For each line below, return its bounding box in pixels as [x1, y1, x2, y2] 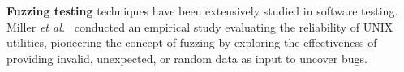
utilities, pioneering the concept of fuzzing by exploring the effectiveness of [6, 34, 377, 51]
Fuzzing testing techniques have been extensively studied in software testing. [6, 2, 398, 19]
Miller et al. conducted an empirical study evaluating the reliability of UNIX [6, 18, 393, 35]
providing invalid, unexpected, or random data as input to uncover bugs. [6, 49, 367, 66]
